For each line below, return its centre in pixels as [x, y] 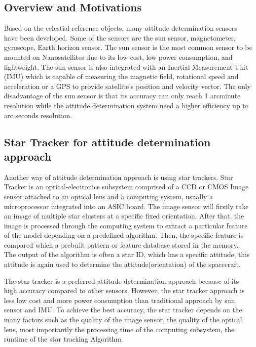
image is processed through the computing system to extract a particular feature [126, 225]
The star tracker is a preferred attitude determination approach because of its [122, 281]
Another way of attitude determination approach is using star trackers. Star [119, 177]
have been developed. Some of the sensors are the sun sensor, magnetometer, [120, 37]
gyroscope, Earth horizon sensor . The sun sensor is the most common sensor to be [128, 47]
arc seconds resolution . [38, 115]
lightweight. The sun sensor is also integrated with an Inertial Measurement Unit [126, 66]
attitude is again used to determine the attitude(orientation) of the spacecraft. [122, 264]
